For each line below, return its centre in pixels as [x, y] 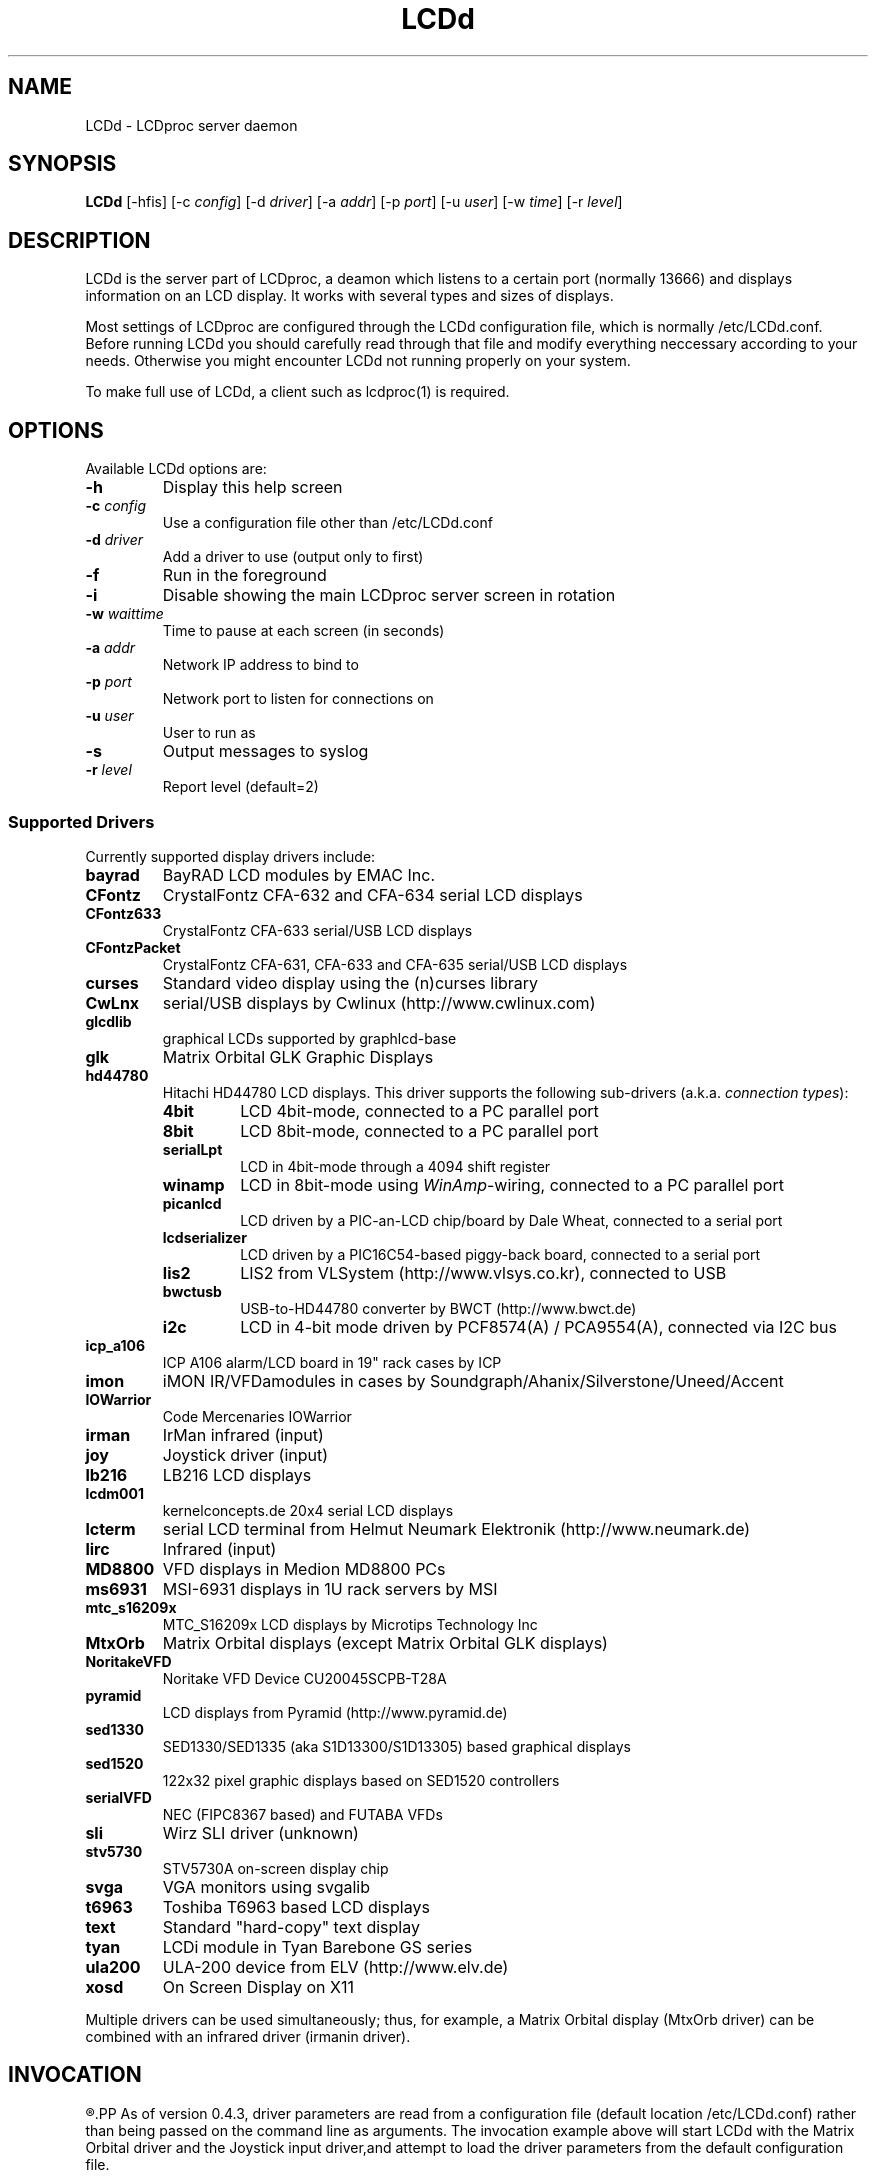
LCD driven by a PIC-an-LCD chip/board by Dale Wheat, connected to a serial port [511, 1220]
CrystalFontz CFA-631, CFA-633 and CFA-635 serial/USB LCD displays [395, 964]
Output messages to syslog [265, 751]
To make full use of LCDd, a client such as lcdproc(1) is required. [297, 392]
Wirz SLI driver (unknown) [260, 1832]
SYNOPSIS [62, 164]
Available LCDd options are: [176, 469]
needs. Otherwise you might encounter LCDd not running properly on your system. [358, 361]
